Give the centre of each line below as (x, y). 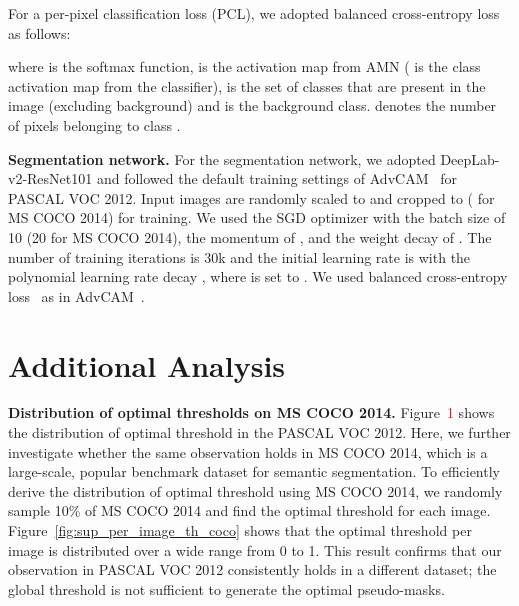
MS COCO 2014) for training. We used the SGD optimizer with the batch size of (257, 217)
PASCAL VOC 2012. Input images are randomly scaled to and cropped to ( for (251, 197)
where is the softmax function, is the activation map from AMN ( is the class (244, 66)
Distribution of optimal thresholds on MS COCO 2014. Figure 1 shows (251, 412)
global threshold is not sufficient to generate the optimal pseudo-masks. (226, 588)
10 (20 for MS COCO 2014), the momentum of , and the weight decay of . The (250, 236)
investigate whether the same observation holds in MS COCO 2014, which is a (248, 451)
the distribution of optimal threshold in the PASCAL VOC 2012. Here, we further (259, 432)
